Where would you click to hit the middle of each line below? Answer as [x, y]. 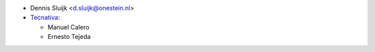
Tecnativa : [45, 18]
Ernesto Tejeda [69, 37]
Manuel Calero [68, 27]
